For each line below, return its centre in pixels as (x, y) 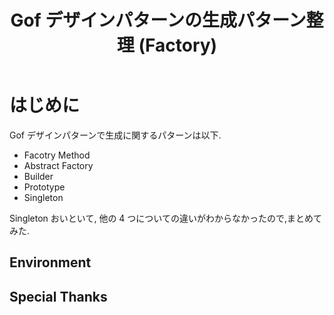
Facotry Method (57, 155)
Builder (38, 176)
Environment (50, 262)
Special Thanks (58, 296)
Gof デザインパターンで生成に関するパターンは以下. (115, 135)
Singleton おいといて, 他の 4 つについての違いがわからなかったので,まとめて (165, 218)
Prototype (44, 187)
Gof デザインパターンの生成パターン (158, 20)
